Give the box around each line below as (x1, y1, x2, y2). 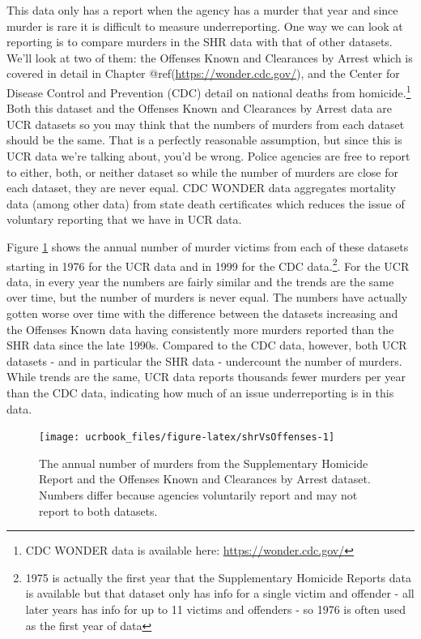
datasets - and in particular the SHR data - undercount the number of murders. (6, 352, 402, 369)
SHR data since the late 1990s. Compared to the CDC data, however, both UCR (6, 337, 407, 354)
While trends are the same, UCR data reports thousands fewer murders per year (6, 368, 406, 385)
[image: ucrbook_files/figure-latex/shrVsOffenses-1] (39, 431, 335, 444)
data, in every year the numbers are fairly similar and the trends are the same (6, 272, 394, 289)
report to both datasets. (39, 502, 158, 519)
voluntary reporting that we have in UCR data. (6, 211, 242, 228)
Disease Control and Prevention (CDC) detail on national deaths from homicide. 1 (6, 81, 411, 101)
